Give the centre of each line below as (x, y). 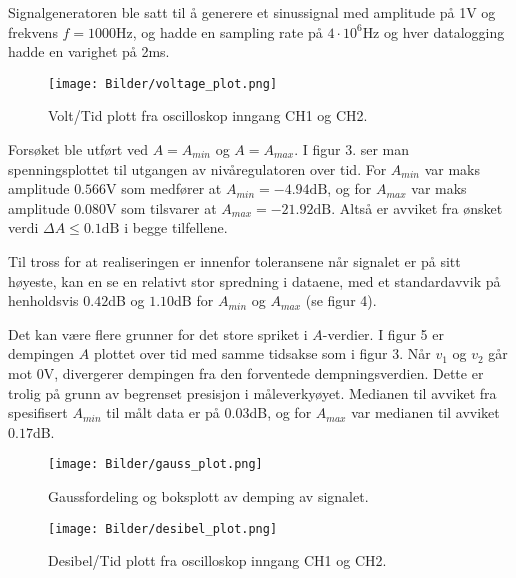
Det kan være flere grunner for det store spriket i (158, 333)
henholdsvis (43, 300)
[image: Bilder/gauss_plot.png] (155, 464)
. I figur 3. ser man (352, 149)
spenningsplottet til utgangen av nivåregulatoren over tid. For (197, 168)
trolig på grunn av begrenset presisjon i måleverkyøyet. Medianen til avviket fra (252, 392)
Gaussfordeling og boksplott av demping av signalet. (208, 496)
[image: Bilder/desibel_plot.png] (163, 528)
